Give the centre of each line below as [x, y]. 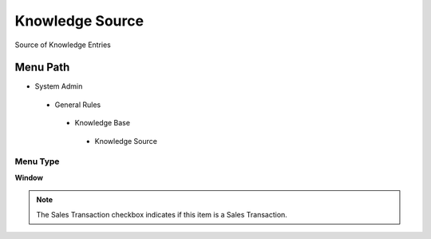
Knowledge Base [103, 123]
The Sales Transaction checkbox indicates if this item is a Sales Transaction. [162, 214]
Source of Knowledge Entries [63, 45]
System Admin [59, 86]
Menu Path [42, 68]
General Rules [78, 105]
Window [29, 177]
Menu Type [37, 161]
